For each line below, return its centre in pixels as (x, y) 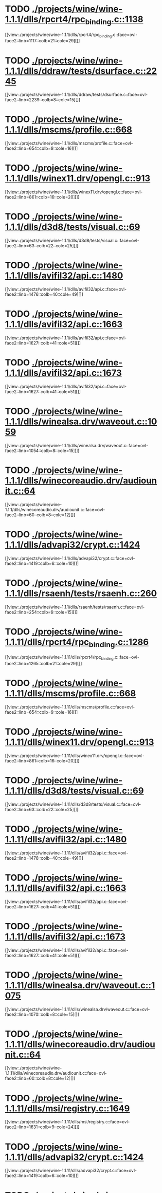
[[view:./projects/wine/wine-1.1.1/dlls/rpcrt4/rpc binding (58, 35)
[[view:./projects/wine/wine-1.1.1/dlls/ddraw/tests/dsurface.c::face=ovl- (76, 95)
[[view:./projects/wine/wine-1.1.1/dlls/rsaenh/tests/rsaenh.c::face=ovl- (75, 607)
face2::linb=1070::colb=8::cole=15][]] (42, 1014)
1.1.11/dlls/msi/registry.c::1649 (68, 1108)
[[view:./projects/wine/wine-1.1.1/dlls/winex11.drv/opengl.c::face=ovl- (74, 192)
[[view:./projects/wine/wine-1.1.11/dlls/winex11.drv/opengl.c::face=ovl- (75, 756)
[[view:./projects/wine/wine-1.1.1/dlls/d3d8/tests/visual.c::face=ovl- (72, 241)
